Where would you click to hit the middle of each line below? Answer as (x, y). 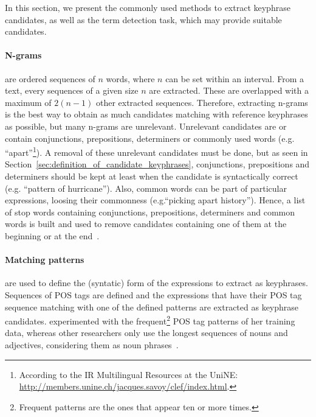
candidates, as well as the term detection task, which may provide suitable (143, 19)
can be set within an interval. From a (235, 78)
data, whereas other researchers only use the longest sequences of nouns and (146, 333)
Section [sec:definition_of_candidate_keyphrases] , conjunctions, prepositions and (157, 164)
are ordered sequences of (50, 78)
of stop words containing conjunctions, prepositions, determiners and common (150, 212)
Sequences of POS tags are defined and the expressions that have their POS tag (153, 294)
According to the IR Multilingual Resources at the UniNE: (129, 374)
